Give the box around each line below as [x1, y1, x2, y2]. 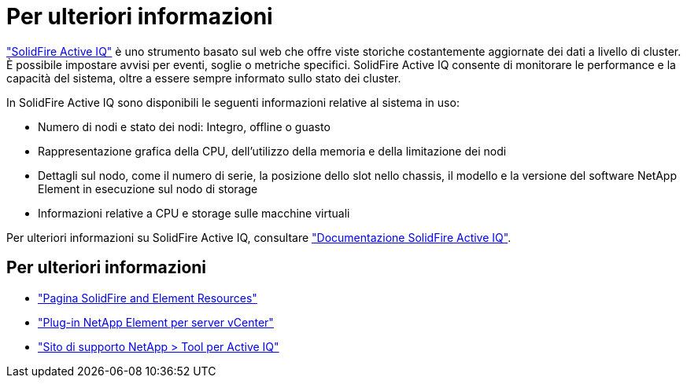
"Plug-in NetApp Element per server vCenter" [38, 315, 274, 329]
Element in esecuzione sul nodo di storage [38, 181, 258, 196]
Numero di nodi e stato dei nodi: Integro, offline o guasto [38, 119, 331, 133]
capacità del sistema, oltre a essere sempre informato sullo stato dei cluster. [6, 71, 401, 85]
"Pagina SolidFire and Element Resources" [38, 291, 257, 305]
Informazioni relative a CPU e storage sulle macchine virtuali [38, 206, 350, 220]
